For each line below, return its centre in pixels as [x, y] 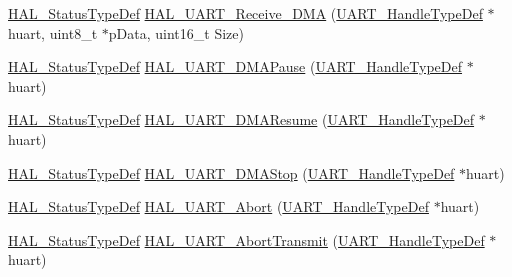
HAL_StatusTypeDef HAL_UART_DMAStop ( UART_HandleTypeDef [231, 172]
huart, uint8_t [53, 32]
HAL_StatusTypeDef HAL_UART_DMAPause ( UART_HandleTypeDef [235, 66]
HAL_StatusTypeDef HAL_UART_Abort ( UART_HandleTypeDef [218, 206]
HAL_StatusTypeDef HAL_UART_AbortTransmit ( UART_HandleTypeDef [246, 239]
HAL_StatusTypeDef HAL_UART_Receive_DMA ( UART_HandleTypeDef [245, 13]
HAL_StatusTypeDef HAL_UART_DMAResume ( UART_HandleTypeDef [241, 119]
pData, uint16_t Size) [176, 32]
